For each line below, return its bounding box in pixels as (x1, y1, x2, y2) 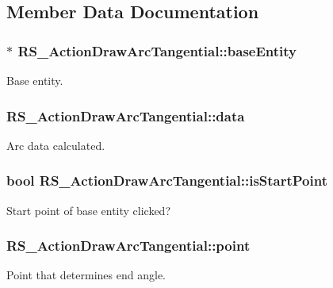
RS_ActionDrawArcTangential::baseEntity (17, 40, 297, 60)
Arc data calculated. (6, 136, 105, 153)
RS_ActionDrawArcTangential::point (6, 236, 251, 255)
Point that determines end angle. (6, 267, 166, 283)
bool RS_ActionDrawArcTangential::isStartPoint (6, 171, 327, 190)
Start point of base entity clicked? (6, 202, 171, 218)
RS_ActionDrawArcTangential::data (6, 106, 245, 125)
